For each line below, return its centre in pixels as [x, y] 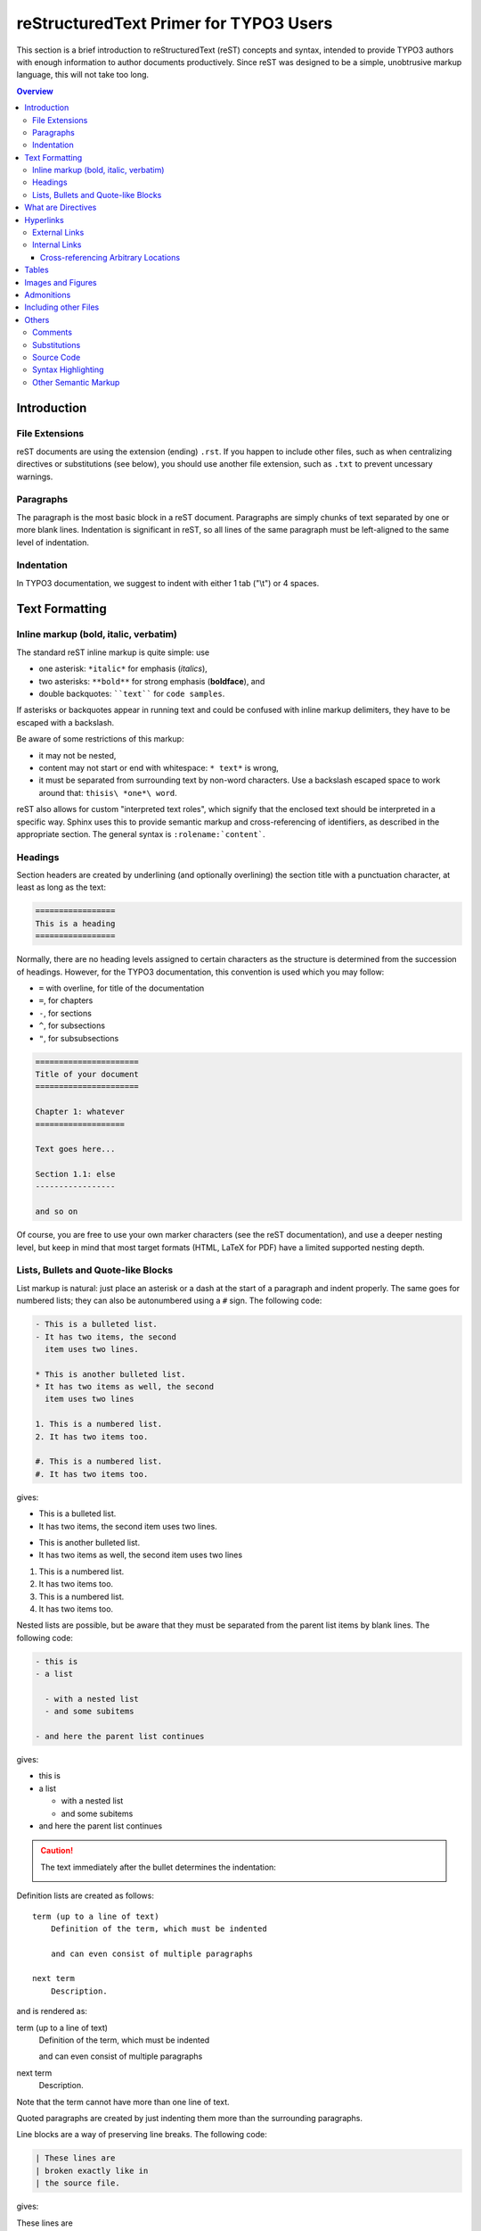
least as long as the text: [61, 887]
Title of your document [87, 1074]
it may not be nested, [77, 755]
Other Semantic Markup [76, 382]
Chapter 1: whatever [80, 1112]
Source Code [57, 357]
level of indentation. [53, 542]
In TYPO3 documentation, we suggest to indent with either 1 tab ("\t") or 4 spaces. [168, 583]
